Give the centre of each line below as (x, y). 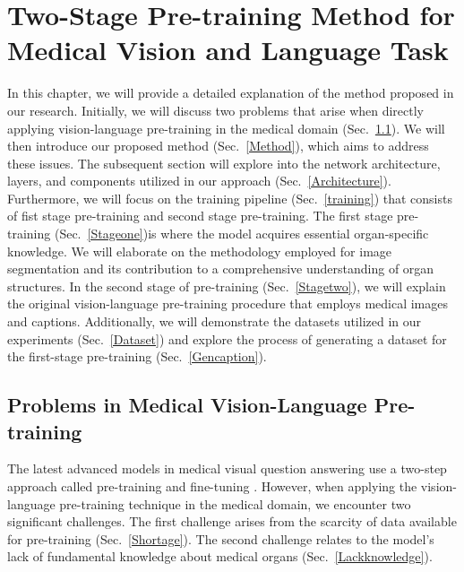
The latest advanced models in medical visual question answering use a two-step (227, 468)
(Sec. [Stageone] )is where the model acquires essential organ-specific (241, 234)
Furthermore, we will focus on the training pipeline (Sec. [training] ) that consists (230, 198)
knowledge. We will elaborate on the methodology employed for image (200, 251)
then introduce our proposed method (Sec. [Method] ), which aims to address (218, 146)
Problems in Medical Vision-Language (187, 405)
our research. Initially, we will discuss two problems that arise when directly (216, 110)
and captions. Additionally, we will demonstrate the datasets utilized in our (215, 321)
